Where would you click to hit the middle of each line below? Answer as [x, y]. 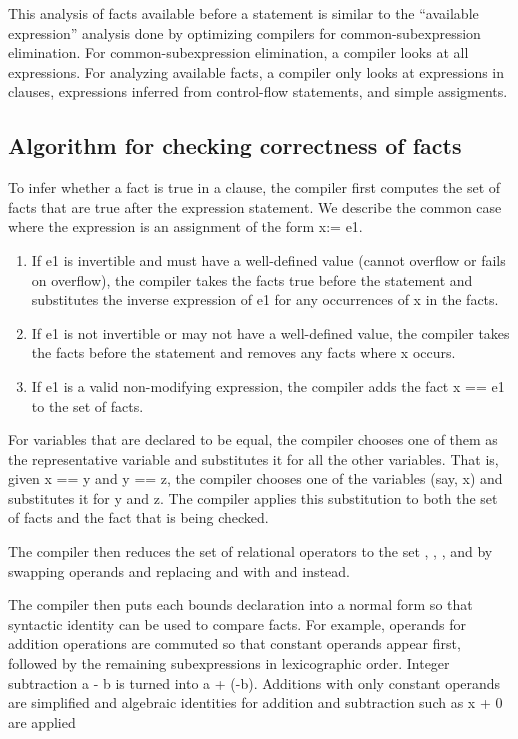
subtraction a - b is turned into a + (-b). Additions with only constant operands [254, 682]
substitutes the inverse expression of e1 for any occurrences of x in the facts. [265, 299]
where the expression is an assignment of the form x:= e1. [185, 226]
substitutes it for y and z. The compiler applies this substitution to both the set [253, 497]
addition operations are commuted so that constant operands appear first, [234, 643]
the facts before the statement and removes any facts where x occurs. [243, 352]
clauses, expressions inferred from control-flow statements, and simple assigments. [258, 91]
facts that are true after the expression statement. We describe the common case [255, 206]
